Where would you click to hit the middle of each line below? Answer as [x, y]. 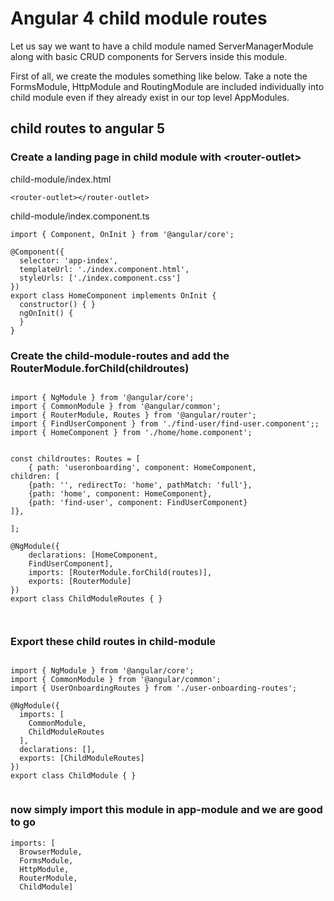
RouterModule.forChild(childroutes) [100, 368]
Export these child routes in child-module [113, 641]
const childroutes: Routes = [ [75, 458]
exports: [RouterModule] [80, 581]
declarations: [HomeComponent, [93, 555]
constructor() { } [58, 304]
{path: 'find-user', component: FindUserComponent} [138, 502]
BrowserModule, [51, 852]
